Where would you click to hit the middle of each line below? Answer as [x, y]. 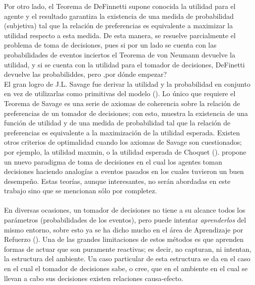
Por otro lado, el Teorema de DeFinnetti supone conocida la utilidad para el [120, 6]
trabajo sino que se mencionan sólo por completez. [81, 191]
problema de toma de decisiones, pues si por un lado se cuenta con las [110, 45]
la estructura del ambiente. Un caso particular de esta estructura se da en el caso [127, 258]
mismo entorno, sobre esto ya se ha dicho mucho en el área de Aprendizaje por [124, 229]
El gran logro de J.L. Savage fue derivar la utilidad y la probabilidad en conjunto [127, 84]
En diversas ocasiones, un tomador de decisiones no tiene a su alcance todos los [125, 210]
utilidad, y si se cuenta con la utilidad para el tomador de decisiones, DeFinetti [125, 64]
